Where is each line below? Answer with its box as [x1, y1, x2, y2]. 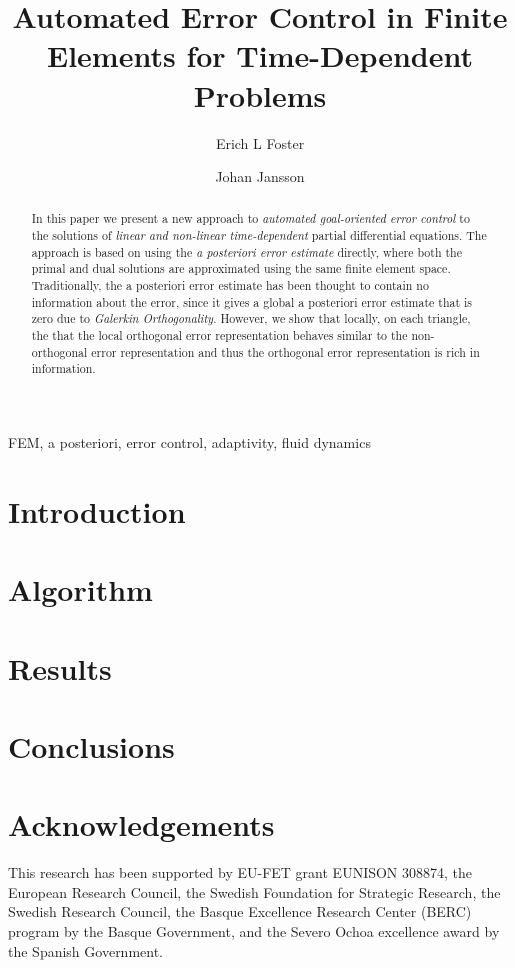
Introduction [8, 490, 186, 531]
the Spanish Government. [8, 940, 164, 961]
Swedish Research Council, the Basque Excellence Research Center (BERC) [8, 901, 472, 922]
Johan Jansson [215, 166, 305, 187]
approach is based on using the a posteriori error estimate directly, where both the [31, 243, 462, 260]
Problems [193, 74, 327, 115]
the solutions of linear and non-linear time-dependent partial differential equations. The [31, 227, 487, 244]
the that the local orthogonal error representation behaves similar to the [31, 327, 408, 344]
